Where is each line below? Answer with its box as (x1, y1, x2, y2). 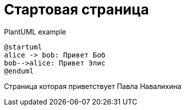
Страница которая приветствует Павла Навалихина (4, 81, 181, 90)
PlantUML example (4, 27, 66, 36)
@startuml (4, 42, 42, 51)
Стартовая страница (4, 1, 149, 18)
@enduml (4, 66, 34, 75)
